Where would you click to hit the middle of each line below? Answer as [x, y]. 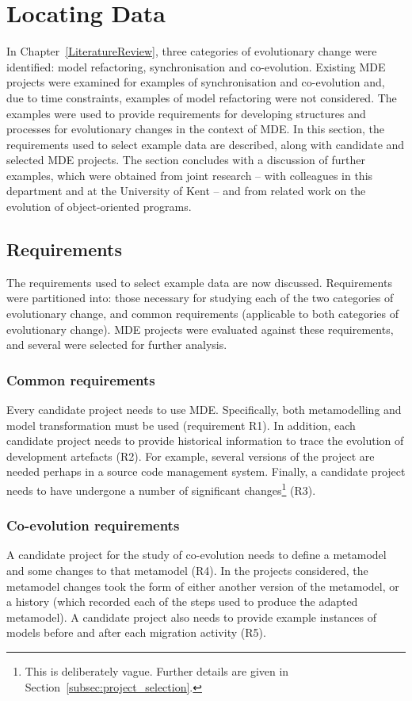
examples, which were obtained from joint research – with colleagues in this [190, 175]
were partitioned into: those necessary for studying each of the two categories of [200, 298]
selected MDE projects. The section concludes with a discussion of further [186, 160]
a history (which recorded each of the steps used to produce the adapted [182, 601]
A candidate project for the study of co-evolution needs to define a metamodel [196, 555]
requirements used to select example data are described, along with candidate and [206, 144]
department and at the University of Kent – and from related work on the [186, 191]
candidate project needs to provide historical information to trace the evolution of [205, 441]
